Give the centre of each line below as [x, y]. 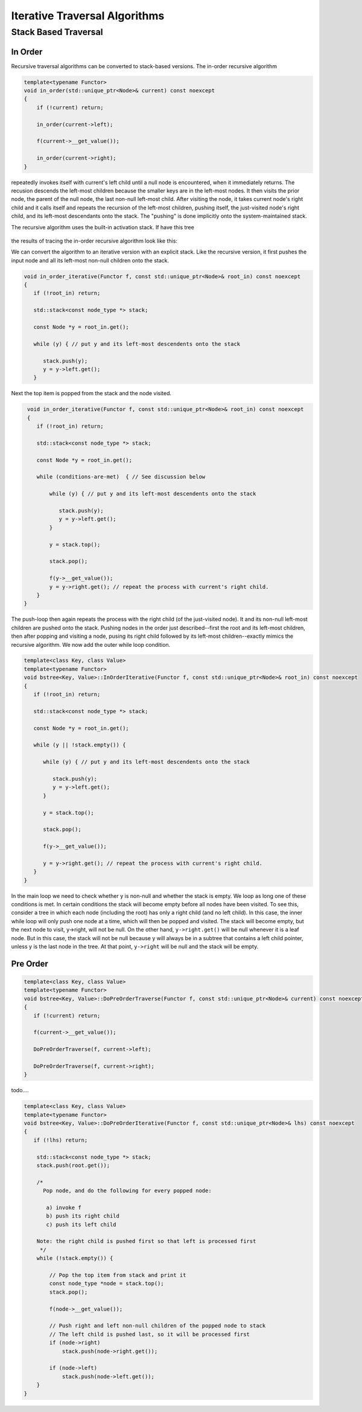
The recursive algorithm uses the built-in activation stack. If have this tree [103, 227]
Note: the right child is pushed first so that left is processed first [146, 1241]
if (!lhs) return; [61, 1140]
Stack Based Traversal [57, 32]
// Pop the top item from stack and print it [118, 1275]
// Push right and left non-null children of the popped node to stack [157, 1326]
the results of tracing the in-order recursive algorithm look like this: [94, 241]
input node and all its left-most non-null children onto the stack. [90, 260]
